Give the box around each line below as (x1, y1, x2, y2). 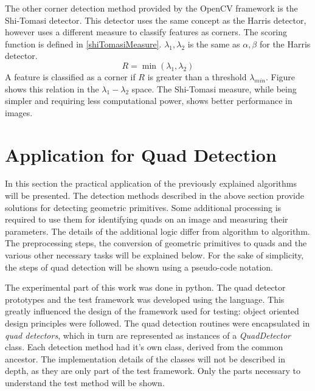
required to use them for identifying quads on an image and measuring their (5, 213, 288, 226)
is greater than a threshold (147, 70, 247, 83)
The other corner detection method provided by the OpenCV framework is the (5, 2, 298, 14)
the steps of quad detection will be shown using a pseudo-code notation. (5, 260, 273, 273)
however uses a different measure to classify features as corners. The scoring (5, 26, 288, 38)
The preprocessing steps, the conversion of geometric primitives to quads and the (5, 237, 307, 249)
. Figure (266, 70, 296, 83)
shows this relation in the (5, 82, 99, 95)
